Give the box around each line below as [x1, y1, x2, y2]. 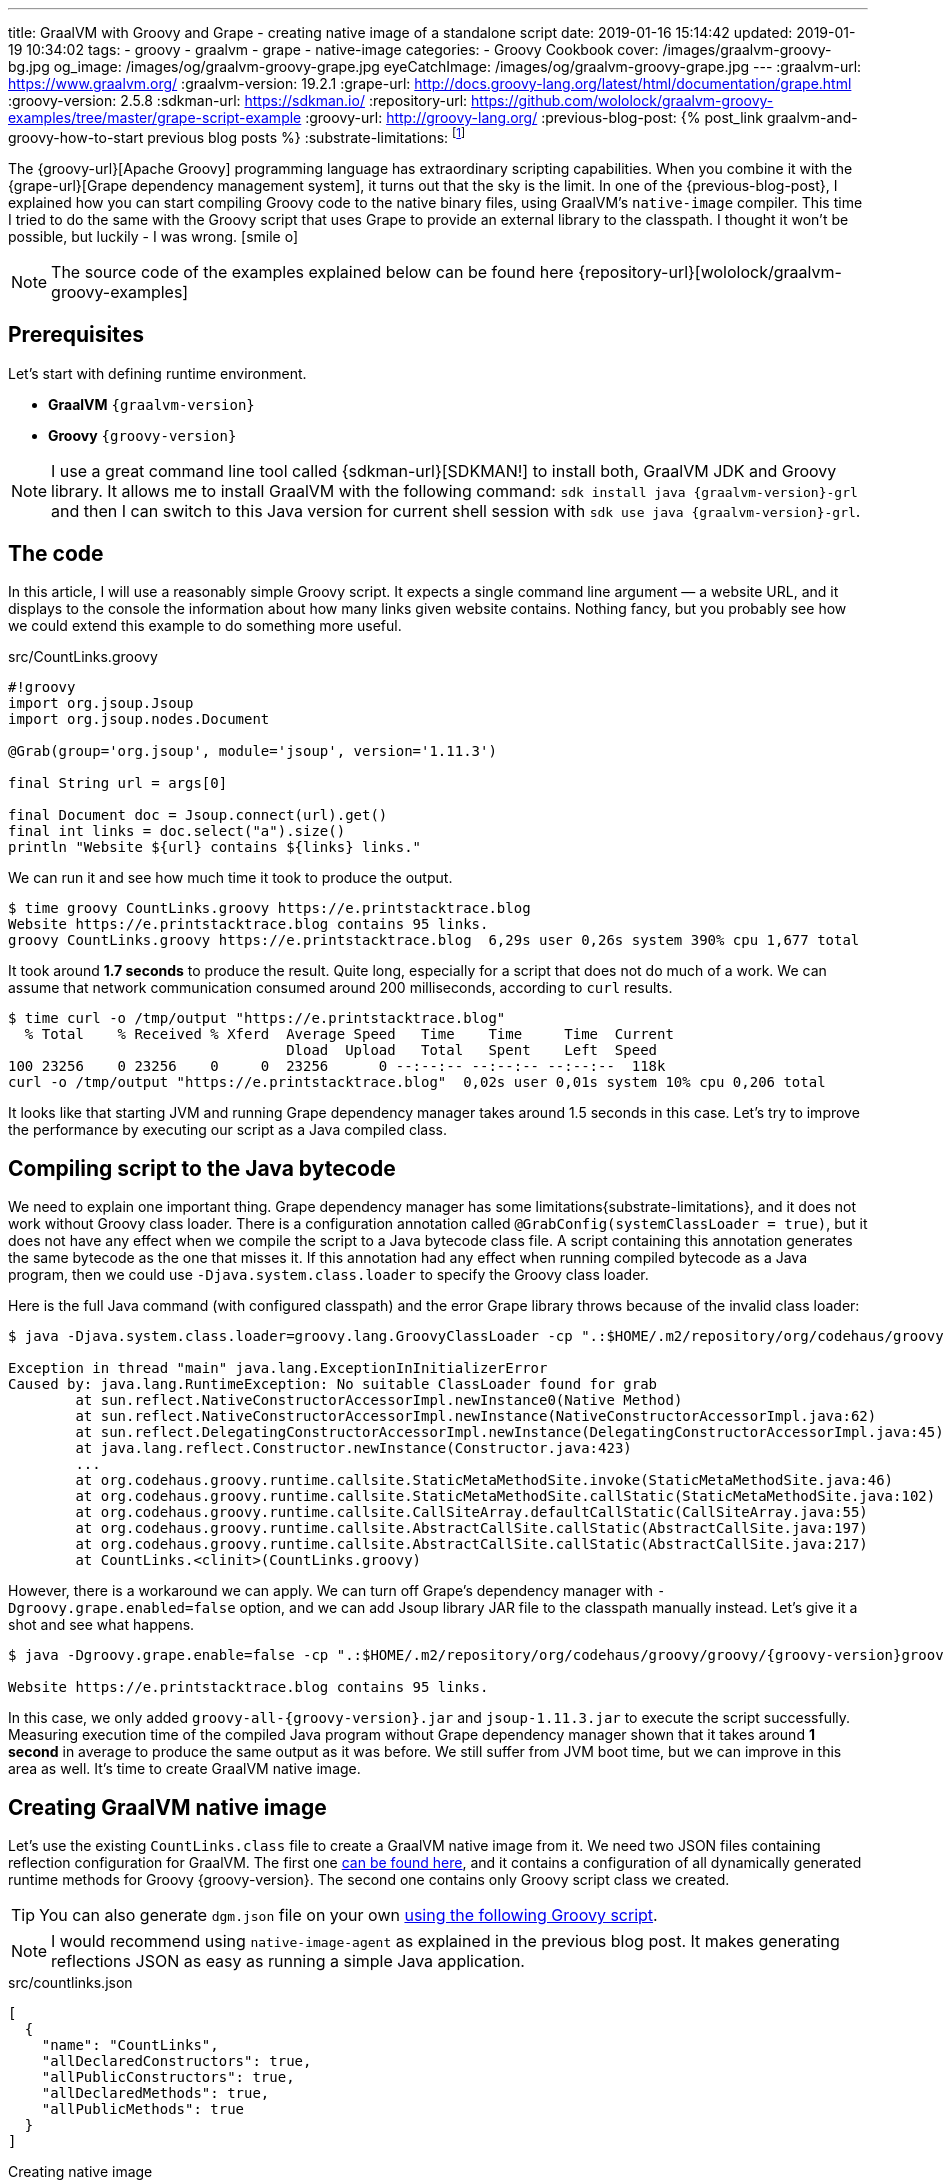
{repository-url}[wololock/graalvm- [578, 261, 842, 282]
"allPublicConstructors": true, [41, 2069, 295, 2086]
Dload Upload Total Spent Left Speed [286, 1042, 658, 1059]
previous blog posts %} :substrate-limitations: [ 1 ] [147, 126, 466, 146]
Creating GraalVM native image [8, 1794, 327, 1820]
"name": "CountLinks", [41, 2037, 219, 2054]
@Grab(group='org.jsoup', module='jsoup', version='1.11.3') [8, 743, 497, 760]
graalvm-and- [766, 109, 858, 126]
